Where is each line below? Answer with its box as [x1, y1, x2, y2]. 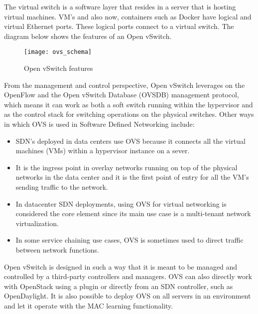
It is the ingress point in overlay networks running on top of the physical [15, 162, 238, 172]
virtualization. [15, 218, 59, 228]
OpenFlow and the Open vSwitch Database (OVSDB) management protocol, [4, 89, 239, 100]
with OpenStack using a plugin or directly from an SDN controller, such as [4, 281, 233, 291]
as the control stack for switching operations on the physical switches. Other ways [4, 109, 254, 119]
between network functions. [15, 244, 99, 255]
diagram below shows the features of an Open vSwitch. [4, 30, 172, 41]
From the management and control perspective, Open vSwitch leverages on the [4, 79, 245, 90]
